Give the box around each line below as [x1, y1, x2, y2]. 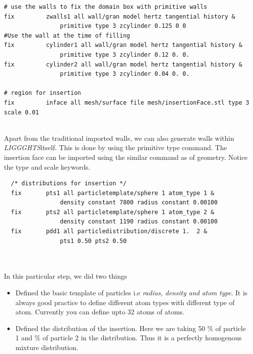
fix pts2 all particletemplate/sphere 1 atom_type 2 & [11, 208, 214, 216]
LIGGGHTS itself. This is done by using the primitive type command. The [4, 142, 227, 153]
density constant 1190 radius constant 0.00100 [60, 218, 218, 225]
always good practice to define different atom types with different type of [15, 297, 235, 307]
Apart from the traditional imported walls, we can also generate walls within [4, 133, 234, 143]
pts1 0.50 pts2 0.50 [60, 237, 127, 244]
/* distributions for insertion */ [11, 180, 127, 187]
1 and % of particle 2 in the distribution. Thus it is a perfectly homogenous [15, 332, 242, 343]
